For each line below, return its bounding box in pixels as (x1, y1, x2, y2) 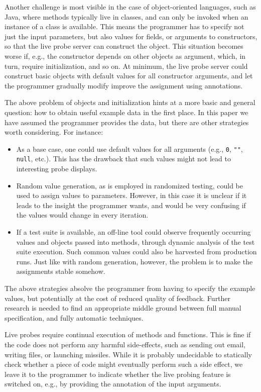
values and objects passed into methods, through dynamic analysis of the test (16, 236, 255, 247)
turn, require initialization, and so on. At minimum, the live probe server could (5, 60, 248, 71)
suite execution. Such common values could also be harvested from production (16, 246, 257, 257)
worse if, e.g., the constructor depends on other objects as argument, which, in (5, 50, 246, 61)
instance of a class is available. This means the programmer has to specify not (5, 21, 244, 32)
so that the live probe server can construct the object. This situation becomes (5, 41, 243, 51)
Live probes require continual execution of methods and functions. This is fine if (5, 329, 251, 340)
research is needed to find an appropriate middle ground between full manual (5, 303, 241, 313)
